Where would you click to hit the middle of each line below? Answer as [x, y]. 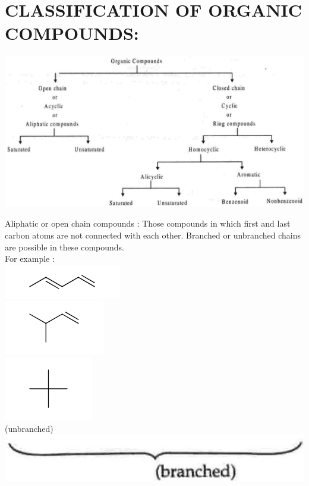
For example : [30, 258]
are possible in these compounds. [65, 247]
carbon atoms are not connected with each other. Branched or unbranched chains [153, 235]
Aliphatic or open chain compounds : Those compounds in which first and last [148, 223]
